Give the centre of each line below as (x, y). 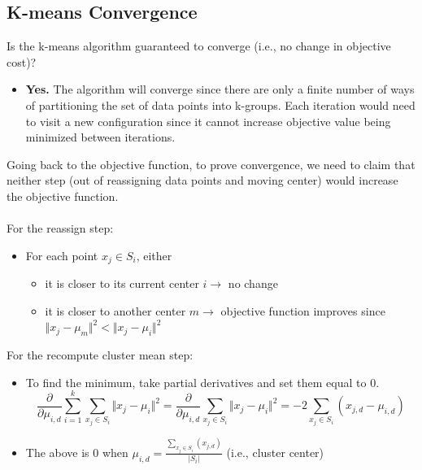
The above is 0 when (77, 452)
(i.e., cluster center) (275, 452)
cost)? (22, 61)
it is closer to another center (115, 310)
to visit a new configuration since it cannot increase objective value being (208, 121)
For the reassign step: (60, 228)
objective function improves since (303, 310)
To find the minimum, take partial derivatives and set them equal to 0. (202, 382)
